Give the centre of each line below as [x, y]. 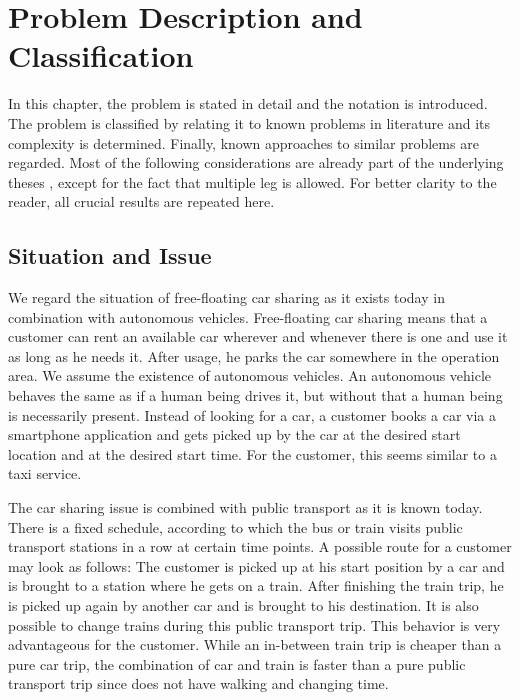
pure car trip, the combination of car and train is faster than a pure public [237, 663]
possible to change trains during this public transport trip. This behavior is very [254, 624]
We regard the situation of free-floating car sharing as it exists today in [226, 297]
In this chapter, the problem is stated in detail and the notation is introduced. [248, 103]
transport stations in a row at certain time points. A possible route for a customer [260, 546]
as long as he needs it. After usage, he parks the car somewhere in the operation [254, 355]
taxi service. [45, 473]
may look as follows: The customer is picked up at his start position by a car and [256, 565]
